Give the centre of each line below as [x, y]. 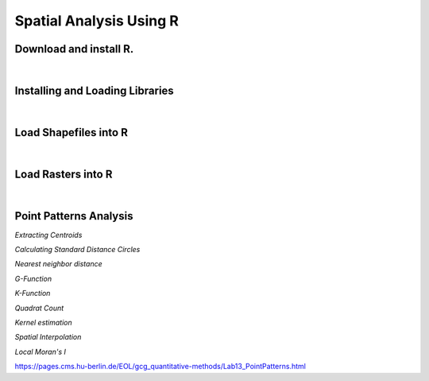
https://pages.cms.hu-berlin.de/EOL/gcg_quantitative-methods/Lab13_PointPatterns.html [160, 367]
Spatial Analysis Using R [97, 21]
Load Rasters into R [64, 174]
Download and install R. [74, 49]
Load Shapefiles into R [71, 132]
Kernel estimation [44, 323]
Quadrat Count [39, 308]
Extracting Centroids [48, 235]
